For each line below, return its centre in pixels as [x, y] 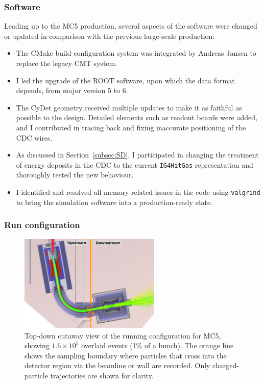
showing [37, 345]
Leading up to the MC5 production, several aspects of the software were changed [131, 26]
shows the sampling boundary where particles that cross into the [126, 355]
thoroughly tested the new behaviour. [75, 175]
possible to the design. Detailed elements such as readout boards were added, [137, 117]
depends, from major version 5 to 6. [72, 90]
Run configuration [42, 225]
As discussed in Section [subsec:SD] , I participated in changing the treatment [137, 155]
